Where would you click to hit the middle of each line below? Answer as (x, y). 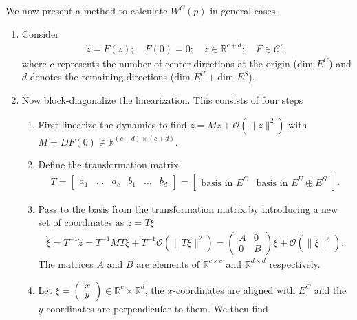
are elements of (168, 263)
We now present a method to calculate (87, 10)
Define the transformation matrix (108, 164)
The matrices (66, 263)
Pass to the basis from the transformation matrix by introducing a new (188, 208)
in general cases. (244, 10)
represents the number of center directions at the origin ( (177, 63)
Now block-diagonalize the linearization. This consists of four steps (162, 99)
